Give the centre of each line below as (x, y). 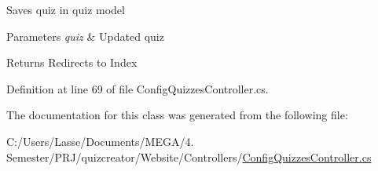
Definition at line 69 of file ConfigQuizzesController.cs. (138, 88)
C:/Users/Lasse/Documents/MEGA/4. (100, 141)
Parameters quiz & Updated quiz (85, 36)
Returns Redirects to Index (72, 62)
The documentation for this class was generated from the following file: (177, 115)
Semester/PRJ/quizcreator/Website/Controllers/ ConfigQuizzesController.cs (189, 156)
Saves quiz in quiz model (66, 9)
